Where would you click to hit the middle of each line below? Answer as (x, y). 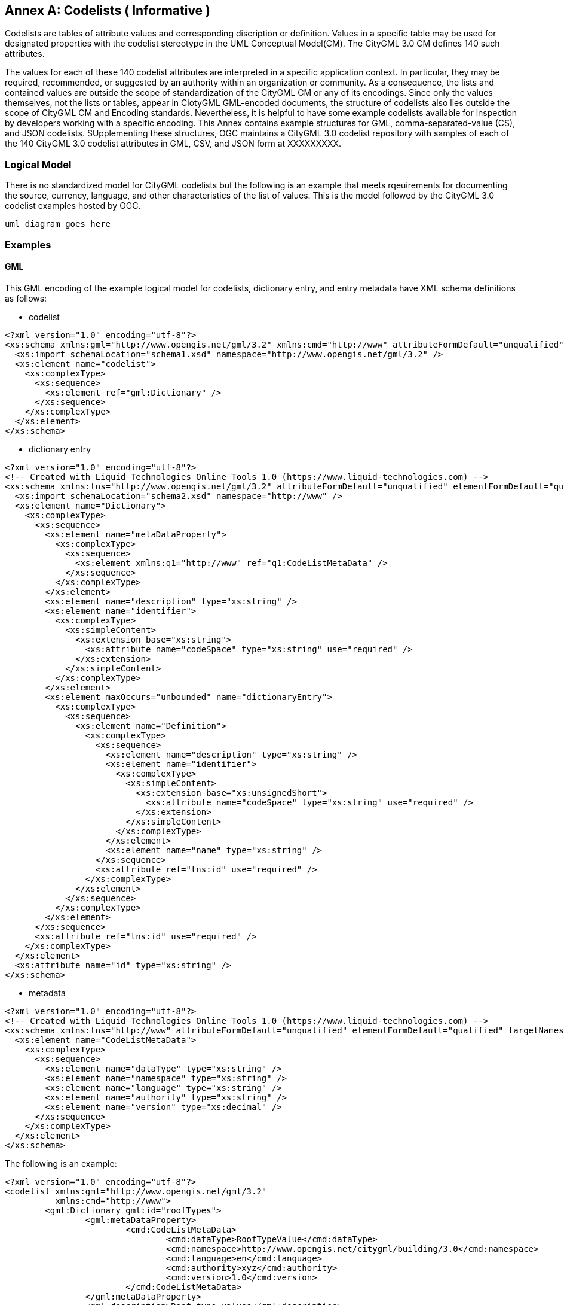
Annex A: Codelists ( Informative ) (108, 10)
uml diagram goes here (58, 224)
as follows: (26, 298)
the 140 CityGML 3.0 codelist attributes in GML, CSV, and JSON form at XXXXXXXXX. (173, 144)
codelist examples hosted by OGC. (73, 206)
